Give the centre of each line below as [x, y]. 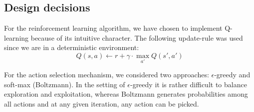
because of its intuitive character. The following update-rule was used [137, 37]
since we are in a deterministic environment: [72, 47]
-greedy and [232, 75]
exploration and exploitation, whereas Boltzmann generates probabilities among [126, 94]
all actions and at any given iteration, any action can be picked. [102, 103]
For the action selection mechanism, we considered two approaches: [107, 75]
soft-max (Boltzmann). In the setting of [65, 84]
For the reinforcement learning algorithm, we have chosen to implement [113, 28]
